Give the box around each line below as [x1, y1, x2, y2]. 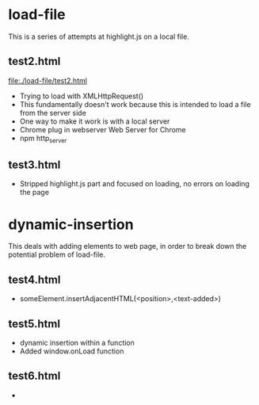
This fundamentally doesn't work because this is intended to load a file [19, 99, 251, 109]
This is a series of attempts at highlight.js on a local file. [8, 32, 190, 41]
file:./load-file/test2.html [8, 75, 87, 85]
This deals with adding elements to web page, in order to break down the [8, 242, 247, 251]
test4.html [8, 273, 61, 286]
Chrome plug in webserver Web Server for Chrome [19, 124, 186, 134]
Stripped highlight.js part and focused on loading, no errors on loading [19, 179, 249, 189]
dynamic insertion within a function [19, 338, 135, 347]
